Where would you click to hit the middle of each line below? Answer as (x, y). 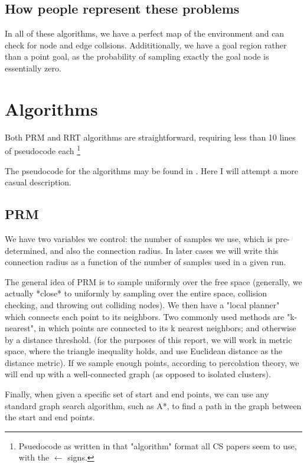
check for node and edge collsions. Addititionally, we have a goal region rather (146, 45)
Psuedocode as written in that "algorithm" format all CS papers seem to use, (158, 445)
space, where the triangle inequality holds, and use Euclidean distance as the (144, 351)
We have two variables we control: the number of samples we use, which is (139, 238)
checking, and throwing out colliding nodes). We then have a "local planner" (142, 304)
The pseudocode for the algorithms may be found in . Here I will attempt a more (151, 170)
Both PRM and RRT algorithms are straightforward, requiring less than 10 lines (150, 137)
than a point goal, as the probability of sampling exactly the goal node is (137, 56)
